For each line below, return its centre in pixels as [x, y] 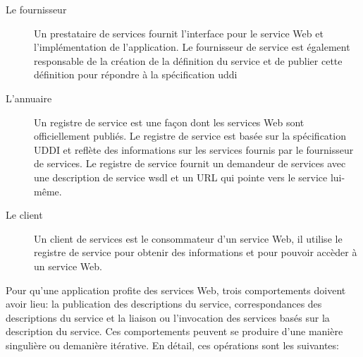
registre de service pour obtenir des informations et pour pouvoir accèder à [196, 252]
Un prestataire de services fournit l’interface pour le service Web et [179, 33]
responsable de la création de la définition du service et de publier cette [188, 60]
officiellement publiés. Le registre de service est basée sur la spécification [190, 136]
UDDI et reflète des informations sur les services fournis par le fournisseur [194, 149]
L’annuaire [29, 98]
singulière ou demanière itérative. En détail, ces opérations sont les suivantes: [172, 345]
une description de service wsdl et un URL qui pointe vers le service [181, 177]
